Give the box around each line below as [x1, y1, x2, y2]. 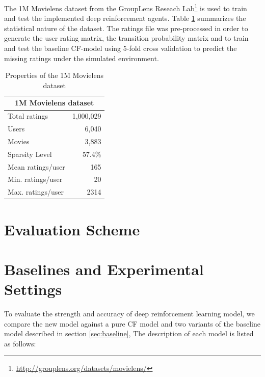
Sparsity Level [8, 148, 52, 159]
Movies [8, 136, 30, 146]
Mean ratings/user [8, 161, 65, 172]
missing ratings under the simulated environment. [4, 52, 159, 63]
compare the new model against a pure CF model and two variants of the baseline [4, 318, 260, 329]
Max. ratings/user [8, 186, 64, 197]
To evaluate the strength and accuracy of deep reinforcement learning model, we [4, 308, 255, 319]
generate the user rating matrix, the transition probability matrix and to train [4, 33, 249, 43]
